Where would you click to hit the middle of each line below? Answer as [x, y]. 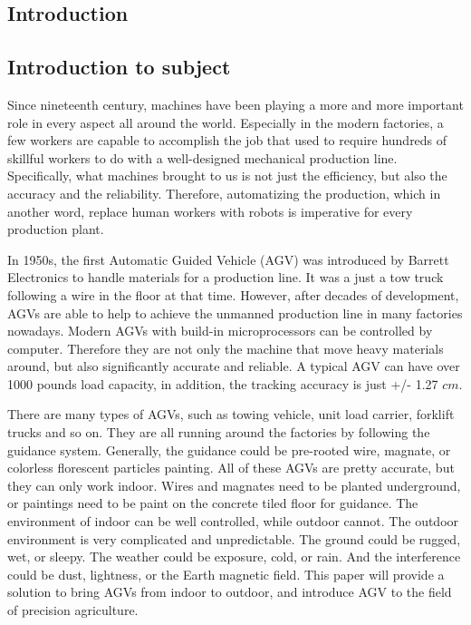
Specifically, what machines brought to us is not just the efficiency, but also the [227, 176]
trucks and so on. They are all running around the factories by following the [219, 432]
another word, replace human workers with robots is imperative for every [210, 211]
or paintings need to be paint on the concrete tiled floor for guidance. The [213, 503]
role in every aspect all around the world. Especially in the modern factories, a [226, 122]
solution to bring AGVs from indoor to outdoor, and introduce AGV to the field [230, 592]
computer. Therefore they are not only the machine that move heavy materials [226, 348]
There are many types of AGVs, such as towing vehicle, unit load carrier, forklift [231, 414]
